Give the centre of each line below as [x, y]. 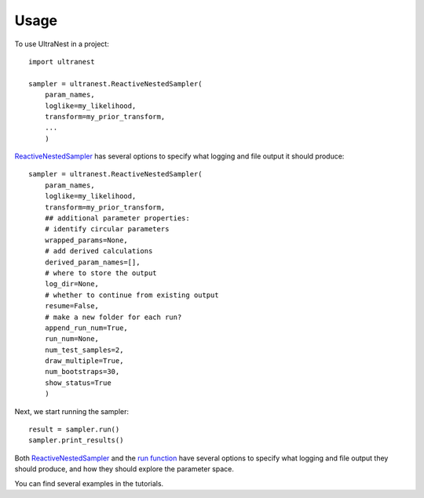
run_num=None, [72, 339]
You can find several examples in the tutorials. [89, 483]
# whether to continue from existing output [132, 295]
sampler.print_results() [76, 440]
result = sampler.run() [74, 430]
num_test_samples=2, [84, 350]
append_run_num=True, [86, 328]
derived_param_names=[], [92, 262]
